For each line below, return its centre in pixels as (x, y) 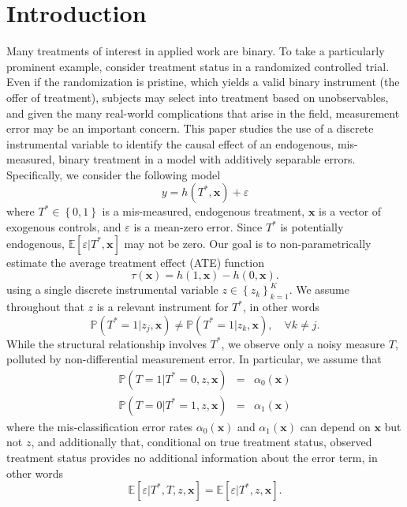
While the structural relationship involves (106, 343)
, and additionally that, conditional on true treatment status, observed (202, 442)
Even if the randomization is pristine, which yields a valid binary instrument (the (203, 82)
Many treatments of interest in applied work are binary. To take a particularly (196, 51)
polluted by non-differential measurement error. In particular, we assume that (194, 359)
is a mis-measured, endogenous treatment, (203, 211)
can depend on (335, 426)
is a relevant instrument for (162, 307)
